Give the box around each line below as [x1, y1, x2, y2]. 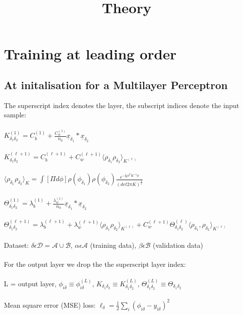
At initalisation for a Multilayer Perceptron [4, 77, 228, 92]
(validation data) [152, 240, 203, 250]
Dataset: [4, 240, 29, 250]
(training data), [90, 240, 136, 250]
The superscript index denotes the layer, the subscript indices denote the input [4, 100, 240, 110]
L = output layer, [4, 278, 56, 288]
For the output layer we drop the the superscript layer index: [4, 259, 186, 269]
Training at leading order [4, 44, 177, 64]
